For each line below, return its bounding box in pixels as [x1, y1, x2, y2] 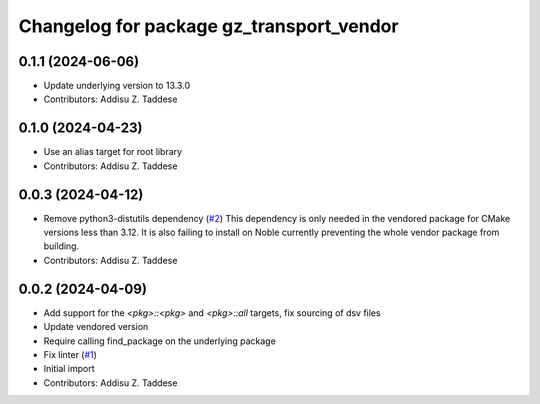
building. [43, 240, 80, 252]
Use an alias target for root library [43, 146, 183, 158]
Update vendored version [43, 321, 149, 333]
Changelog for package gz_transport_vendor [18, 15, 399, 37]
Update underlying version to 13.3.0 [43, 80, 190, 92]
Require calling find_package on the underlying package [43, 335, 277, 347]
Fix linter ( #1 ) [43, 348, 97, 360]
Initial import [43, 363, 95, 375]
